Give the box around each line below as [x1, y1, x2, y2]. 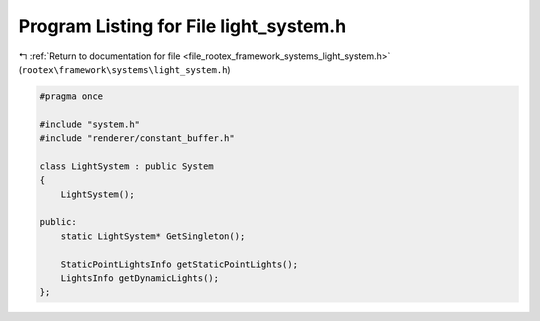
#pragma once [39, 90, 104, 102]
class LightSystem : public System [39, 160, 214, 172]
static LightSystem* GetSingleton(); [60, 230, 246, 242]
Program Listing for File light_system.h [18, 15, 347, 37]
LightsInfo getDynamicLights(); [60, 273, 220, 284]
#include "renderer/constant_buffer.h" [39, 133, 235, 144]
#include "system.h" [39, 118, 140, 130]
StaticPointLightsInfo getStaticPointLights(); [60, 258, 299, 270]
